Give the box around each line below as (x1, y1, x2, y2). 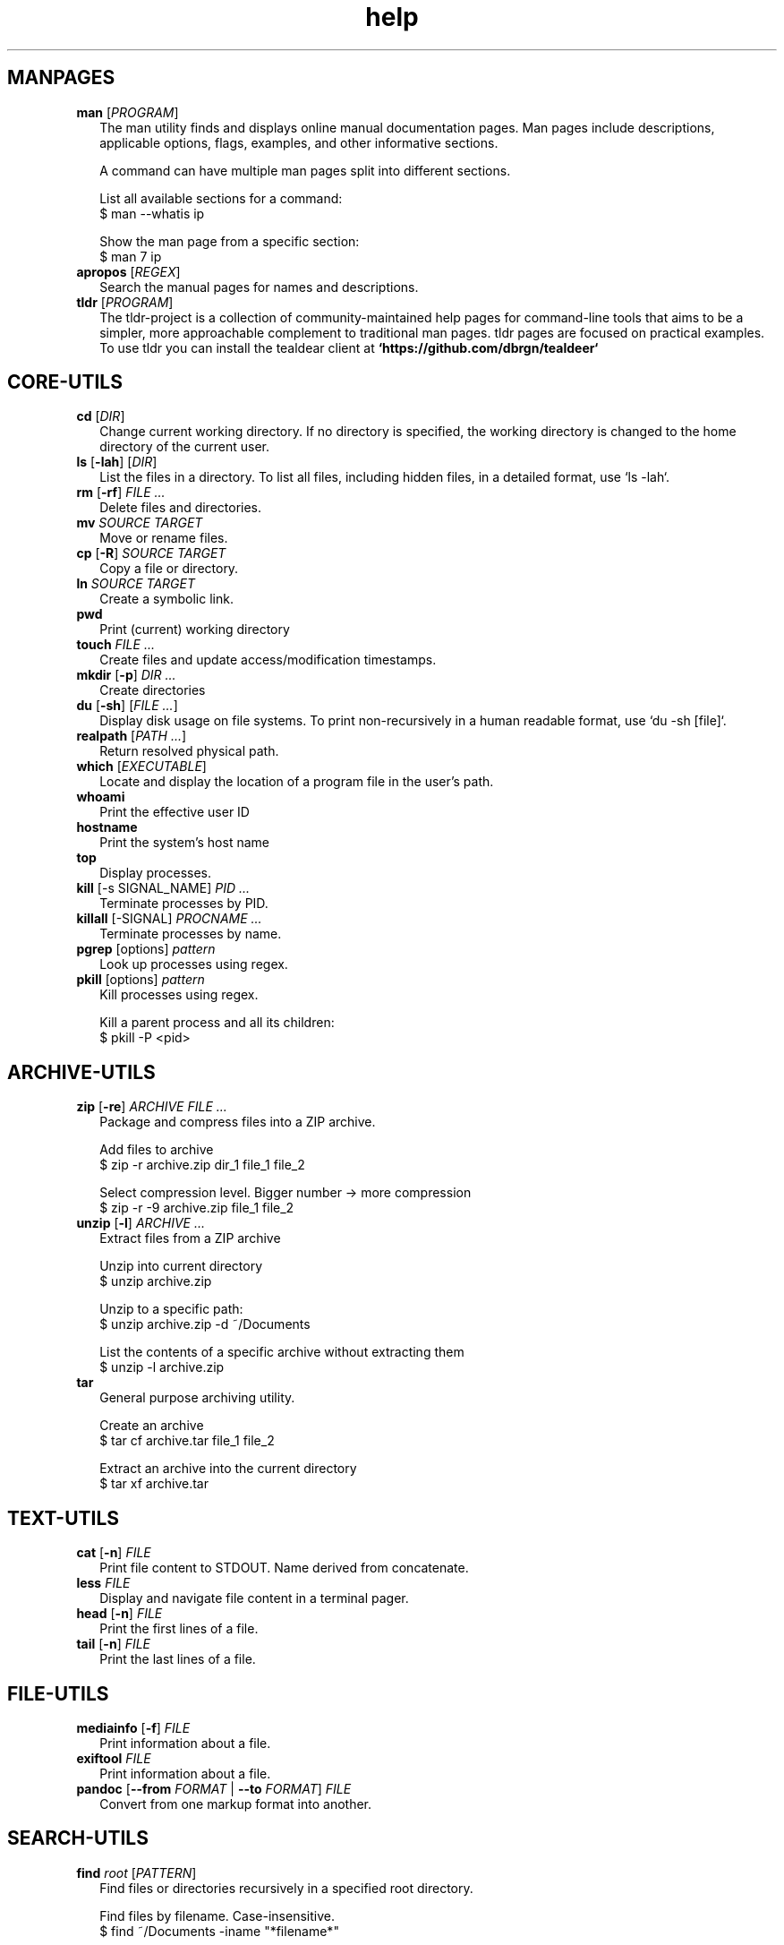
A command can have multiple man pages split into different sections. (99, 162, 511, 178)
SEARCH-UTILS (7, 1827, 149, 1850)
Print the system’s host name (99, 835, 269, 851)
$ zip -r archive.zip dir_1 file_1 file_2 (99, 1157, 305, 1173)
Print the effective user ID (99, 804, 250, 820)
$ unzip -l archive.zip (99, 1359, 225, 1375)
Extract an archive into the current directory (99, 1461, 357, 1477)
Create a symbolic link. (99, 591, 234, 607)
